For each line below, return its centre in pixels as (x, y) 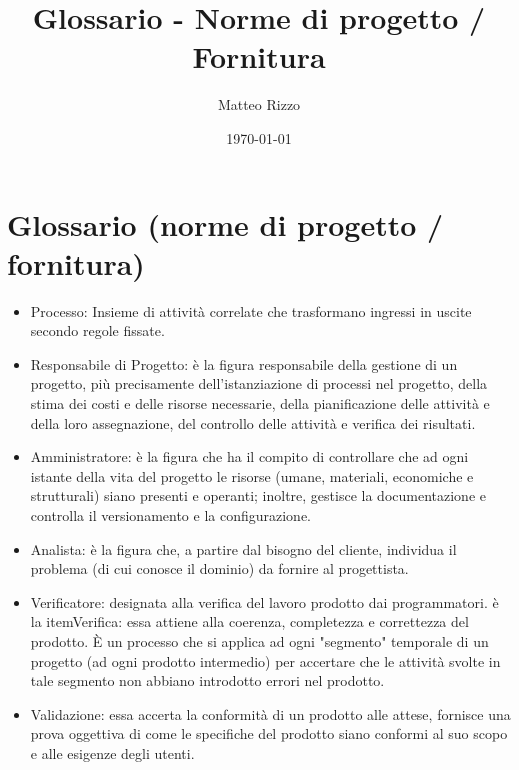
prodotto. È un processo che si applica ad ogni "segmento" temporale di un (259, 640)
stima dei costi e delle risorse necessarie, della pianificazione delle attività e (260, 403)
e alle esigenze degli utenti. (112, 752)
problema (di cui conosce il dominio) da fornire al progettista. (219, 568)
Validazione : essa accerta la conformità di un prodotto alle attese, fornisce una (270, 713)
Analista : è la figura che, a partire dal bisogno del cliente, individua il (243, 548)
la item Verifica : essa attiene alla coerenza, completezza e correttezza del (249, 621)
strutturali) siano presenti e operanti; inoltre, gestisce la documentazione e (258, 495)
